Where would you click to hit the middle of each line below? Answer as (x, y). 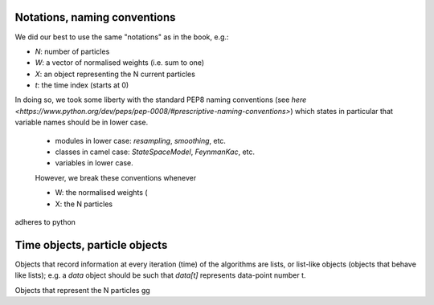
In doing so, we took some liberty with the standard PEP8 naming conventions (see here (161, 100)
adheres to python (45, 222)
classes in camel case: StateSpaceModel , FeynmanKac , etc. (155, 152)
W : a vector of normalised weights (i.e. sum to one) (120, 63)
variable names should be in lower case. (82, 122)
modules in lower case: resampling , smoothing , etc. (141, 140)
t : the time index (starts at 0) (82, 85)
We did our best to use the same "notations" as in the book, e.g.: (122, 37)
